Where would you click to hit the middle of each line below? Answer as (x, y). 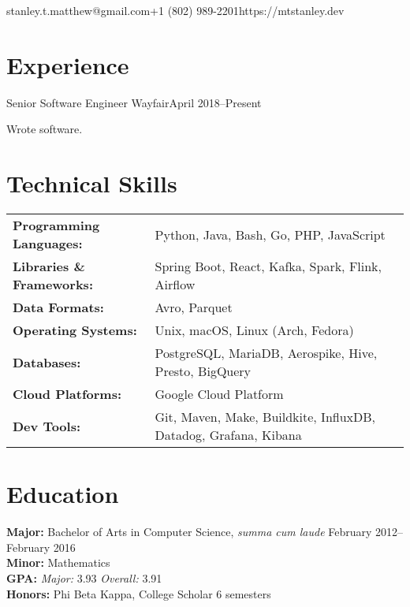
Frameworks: (53, 285)
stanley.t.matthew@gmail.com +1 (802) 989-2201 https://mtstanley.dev (175, 10)
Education (63, 494)
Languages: (48, 244)
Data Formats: (58, 307)
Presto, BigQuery (203, 371)
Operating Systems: (75, 330)
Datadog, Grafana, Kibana (228, 435)
